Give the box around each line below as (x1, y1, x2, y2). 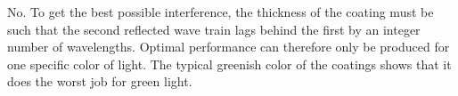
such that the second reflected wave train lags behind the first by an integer (7, 20, 421, 38)
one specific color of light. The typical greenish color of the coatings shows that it (7, 54, 452, 73)
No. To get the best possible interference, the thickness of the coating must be (7, 3, 434, 20)
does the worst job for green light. (7, 72, 192, 91)
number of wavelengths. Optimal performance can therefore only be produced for (7, 37, 450, 56)
